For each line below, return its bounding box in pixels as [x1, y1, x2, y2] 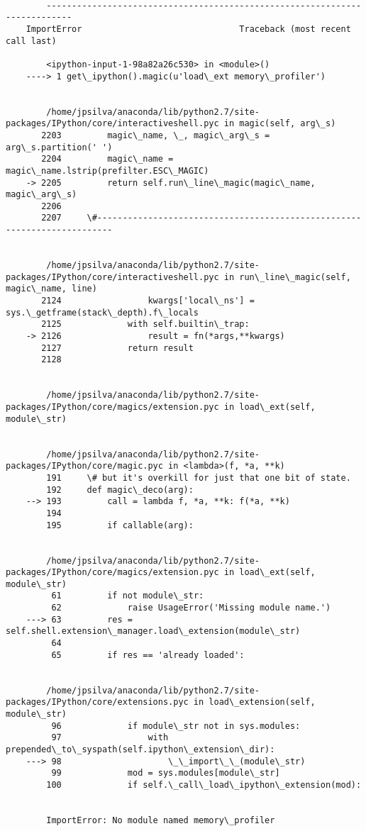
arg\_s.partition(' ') [6, 142, 113, 152]
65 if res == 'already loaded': [51, 649, 245, 660]
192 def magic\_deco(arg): [46, 484, 194, 495]
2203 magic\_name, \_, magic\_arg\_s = [41, 130, 270, 140]
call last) [6, 35, 57, 46]
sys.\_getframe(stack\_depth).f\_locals [6, 307, 199, 318]
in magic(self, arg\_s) [223, 118, 336, 129]
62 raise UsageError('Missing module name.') [51, 603, 331, 613]
